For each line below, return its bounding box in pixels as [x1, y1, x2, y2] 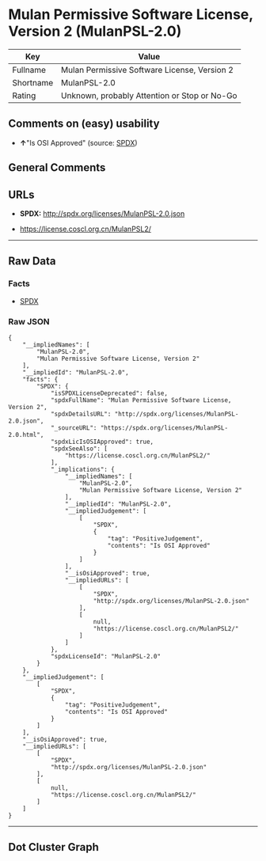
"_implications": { [50, 465, 115, 473]
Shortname [12, 77, 54, 88]
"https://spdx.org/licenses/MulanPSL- [100, 423, 228, 432]
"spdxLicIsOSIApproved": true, [50, 438, 154, 446]
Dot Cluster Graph [8, 840, 99, 854]
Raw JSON [8, 316, 50, 327]
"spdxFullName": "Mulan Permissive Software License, [50, 396, 232, 404]
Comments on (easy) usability [8, 117, 160, 131]
